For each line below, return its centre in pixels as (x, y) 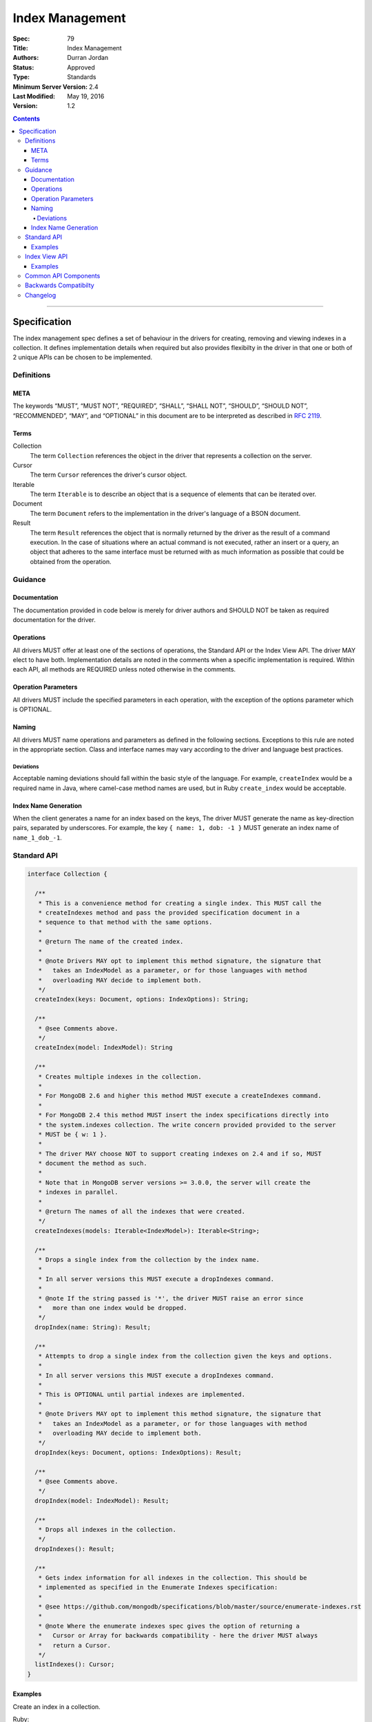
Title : (21, 48)
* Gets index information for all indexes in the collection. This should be (173, 1578)
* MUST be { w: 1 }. (73, 1134)
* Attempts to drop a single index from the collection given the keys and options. (185, 1356)
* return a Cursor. (75, 1645)
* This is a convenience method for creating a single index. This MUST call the (180, 903)
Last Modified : (34, 96)
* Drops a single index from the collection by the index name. (149, 1259)
